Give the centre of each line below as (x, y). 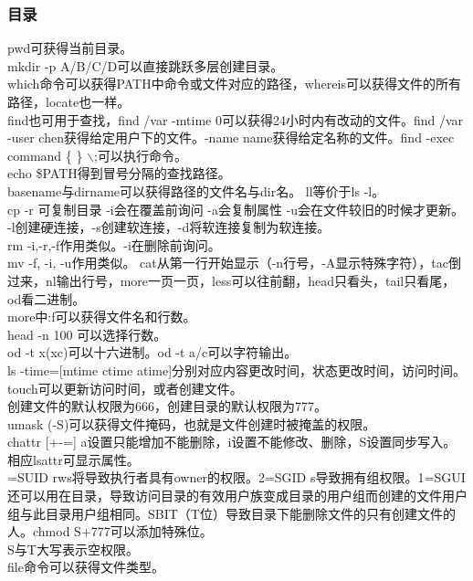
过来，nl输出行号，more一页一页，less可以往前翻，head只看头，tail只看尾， (231, 280)
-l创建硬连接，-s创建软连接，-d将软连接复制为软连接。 (169, 227)
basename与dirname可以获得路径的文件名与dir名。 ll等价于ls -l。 (196, 190)
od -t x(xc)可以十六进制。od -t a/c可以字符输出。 (152, 352)
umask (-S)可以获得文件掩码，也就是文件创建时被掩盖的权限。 (192, 423)
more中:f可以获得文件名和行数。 (102, 317)
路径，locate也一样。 (69, 101)
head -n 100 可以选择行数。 (87, 334)
